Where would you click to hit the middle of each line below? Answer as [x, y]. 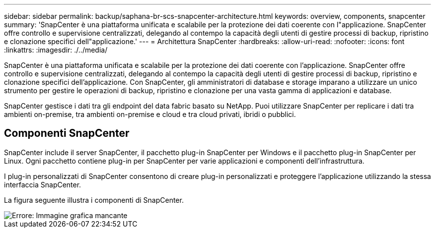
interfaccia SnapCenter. [43, 184]
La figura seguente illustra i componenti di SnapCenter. [94, 200]
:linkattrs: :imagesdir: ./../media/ [56, 50]
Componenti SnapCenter [67, 133]
